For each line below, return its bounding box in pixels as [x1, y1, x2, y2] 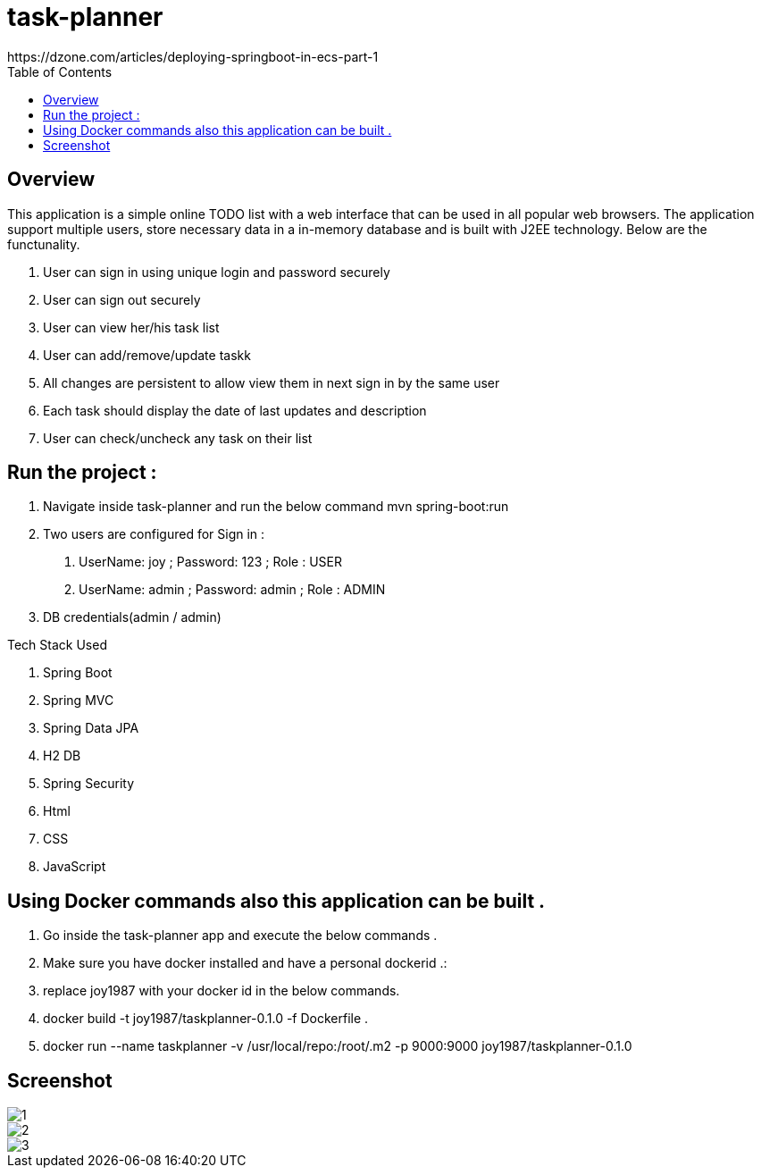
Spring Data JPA [43, 720, 139, 736]
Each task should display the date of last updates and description [43, 402, 427, 418]
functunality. [7, 236, 80, 252]
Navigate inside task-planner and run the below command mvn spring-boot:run [43, 499, 509, 515]
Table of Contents [7, 63, 113, 80]
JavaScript [43, 859, 106, 875]
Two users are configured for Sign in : [43, 526, 265, 542]
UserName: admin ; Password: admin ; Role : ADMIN [79, 582, 386, 598]
